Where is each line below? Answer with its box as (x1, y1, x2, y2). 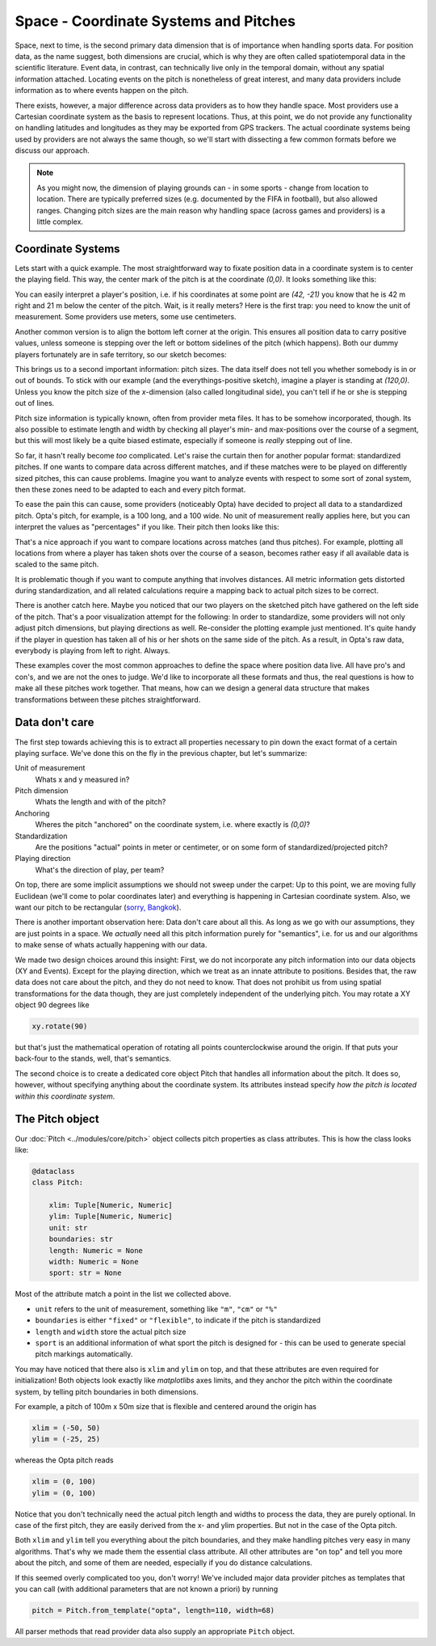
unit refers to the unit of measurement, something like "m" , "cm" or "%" (35, 1304, 278, 1314)
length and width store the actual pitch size (35, 1327, 187, 1336)
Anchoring (15, 808, 50, 818)
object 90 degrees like (15, 1000, 90, 1010)
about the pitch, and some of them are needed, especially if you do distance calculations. (15, 1558, 312, 1568)
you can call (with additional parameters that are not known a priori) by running (15, 1584, 279, 1593)
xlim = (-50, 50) (31, 1423, 101, 1433)
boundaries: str (48, 1234, 113, 1244)
